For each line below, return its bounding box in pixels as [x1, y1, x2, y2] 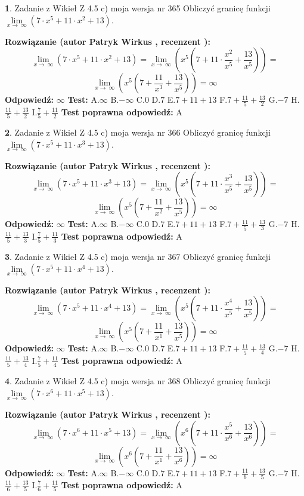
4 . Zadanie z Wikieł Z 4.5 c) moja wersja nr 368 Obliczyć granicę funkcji [5, 375, 271, 387]
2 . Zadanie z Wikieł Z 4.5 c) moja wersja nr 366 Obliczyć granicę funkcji [5, 126, 271, 139]
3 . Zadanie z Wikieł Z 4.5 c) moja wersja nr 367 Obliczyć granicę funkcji [5, 250, 271, 263]
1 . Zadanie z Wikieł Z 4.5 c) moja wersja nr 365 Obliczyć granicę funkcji [5, 2, 271, 14]
